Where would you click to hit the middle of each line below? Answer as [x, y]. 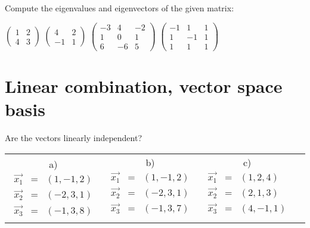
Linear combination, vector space [144, 85]
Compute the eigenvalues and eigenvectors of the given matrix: [120, 8]
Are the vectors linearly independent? [74, 138]
